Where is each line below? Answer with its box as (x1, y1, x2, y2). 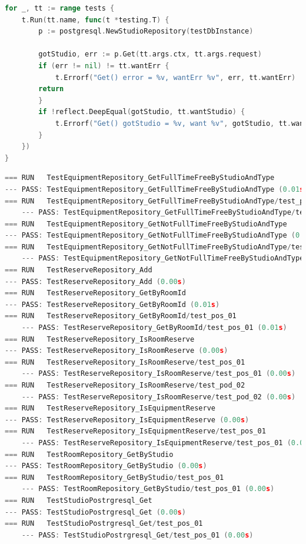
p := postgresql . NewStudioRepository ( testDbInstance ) (38, 27, 254, 36)
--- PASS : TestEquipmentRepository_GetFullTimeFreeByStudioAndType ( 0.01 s (5, 185, 304, 193)
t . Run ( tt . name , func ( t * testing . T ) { (21, 15, 169, 24)
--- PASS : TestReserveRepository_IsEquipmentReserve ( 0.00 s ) (5, 415, 250, 424)
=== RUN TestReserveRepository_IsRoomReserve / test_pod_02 (5, 381, 245, 389)
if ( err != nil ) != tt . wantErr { (38, 61, 169, 70)
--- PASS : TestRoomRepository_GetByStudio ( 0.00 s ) (5, 462, 207, 470)
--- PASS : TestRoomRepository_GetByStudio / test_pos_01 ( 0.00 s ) (21, 485, 275, 493)
